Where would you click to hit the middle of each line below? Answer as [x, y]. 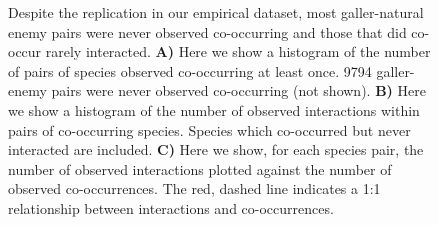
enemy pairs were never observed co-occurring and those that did [207, 31]
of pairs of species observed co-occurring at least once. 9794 [190, 70]
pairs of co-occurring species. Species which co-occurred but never [209, 129]
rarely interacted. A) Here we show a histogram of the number [238, 51]
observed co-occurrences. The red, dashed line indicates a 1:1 [194, 188]
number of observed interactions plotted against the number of [200, 168]
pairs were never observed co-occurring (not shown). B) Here [238, 90]
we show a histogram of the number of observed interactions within [214, 109]
